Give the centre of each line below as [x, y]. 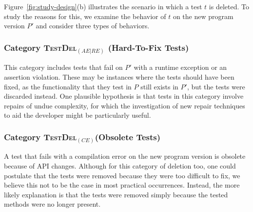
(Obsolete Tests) [128, 137]
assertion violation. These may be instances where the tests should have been [119, 77]
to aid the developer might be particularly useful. [78, 115]
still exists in [159, 86]
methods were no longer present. [52, 204]
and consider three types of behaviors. [93, 26]
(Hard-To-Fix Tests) [148, 47]
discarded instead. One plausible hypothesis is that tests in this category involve [124, 96]
